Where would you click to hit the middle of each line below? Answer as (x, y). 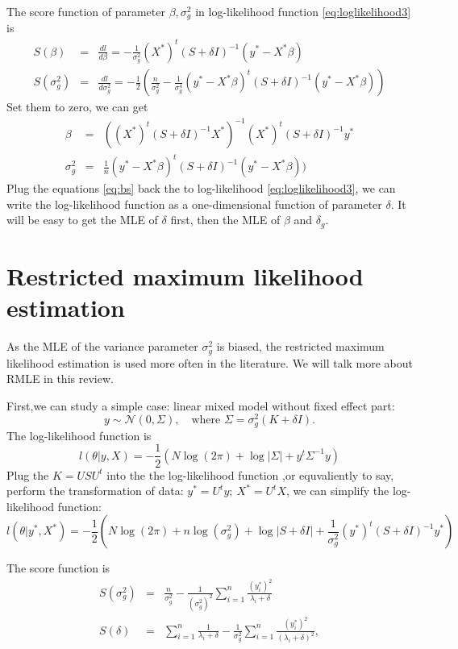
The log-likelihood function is (79, 435)
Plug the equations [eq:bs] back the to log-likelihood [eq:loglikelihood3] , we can (201, 188)
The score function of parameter (86, 11)
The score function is (58, 568)
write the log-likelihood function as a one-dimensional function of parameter (194, 204)
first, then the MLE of (225, 220)
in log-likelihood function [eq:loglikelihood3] (303, 11)
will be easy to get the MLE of (82, 220)
